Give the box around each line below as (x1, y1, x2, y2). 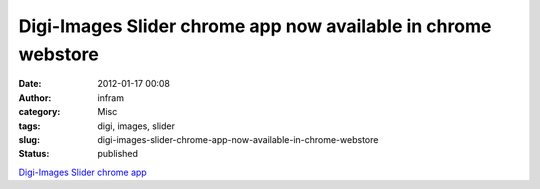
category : (18, 106, 61, 118)
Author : (18, 91, 52, 104)
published (97, 148, 139, 160)
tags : (18, 120, 41, 132)
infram (97, 91, 125, 104)
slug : (18, 133, 40, 145)
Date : (18, 78, 42, 90)
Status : (18, 148, 50, 160)
